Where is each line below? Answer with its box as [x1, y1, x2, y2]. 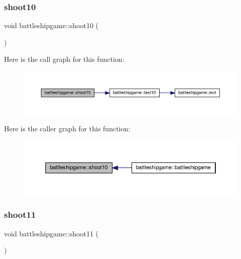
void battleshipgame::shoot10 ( [4, 20, 99, 31]
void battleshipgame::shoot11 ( [4, 228, 99, 238]
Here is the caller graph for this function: [4, 123, 131, 134]
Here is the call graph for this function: [4, 54, 125, 64]
